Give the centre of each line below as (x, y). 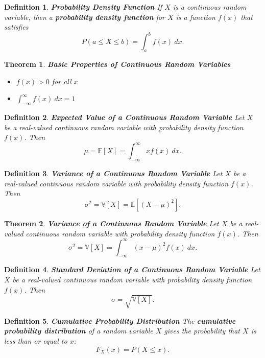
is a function (196, 17)
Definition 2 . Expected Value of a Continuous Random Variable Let (124, 117)
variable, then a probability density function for (85, 17)
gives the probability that (202, 331)
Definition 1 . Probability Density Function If (83, 7)
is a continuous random (210, 7)
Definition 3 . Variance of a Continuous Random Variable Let (113, 173)
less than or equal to (36, 340)
